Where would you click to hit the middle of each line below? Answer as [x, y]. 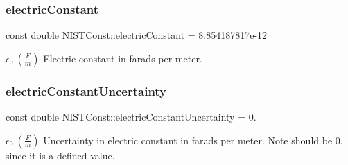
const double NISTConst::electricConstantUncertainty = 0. [131, 117]
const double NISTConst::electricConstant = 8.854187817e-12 [137, 35]
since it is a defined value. [60, 155]
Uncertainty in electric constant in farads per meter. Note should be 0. [193, 140]
